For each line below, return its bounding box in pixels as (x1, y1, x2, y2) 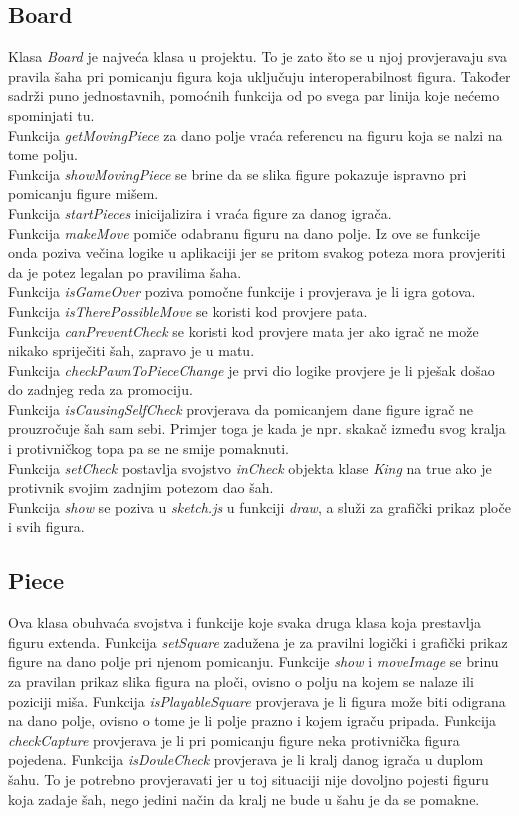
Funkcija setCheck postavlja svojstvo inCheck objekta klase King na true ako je (8, 457, 492, 478)
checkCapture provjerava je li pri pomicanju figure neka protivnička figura (8, 729, 460, 750)
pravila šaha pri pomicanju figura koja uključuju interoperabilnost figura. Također (8, 65, 511, 86)
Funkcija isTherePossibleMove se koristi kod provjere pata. (8, 300, 368, 321)
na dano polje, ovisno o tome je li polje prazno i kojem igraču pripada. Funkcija (8, 710, 497, 731)
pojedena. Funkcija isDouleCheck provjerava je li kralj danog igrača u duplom (8, 749, 484, 770)
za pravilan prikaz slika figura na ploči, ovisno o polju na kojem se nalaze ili (8, 671, 474, 692)
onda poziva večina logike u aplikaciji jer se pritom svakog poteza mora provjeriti (8, 242, 506, 263)
